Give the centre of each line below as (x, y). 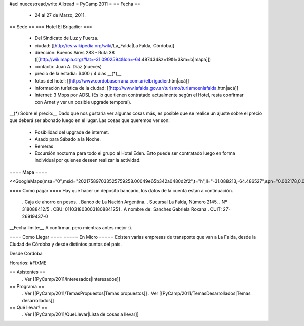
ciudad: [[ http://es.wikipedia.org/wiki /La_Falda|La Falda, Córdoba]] (105, 45)
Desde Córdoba (26, 254)
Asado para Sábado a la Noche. (68, 139)
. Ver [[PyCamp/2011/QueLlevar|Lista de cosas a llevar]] (80, 314)
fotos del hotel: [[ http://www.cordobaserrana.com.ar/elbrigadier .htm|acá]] (112, 80)
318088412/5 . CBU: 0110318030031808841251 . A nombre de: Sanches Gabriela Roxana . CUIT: (122, 209)
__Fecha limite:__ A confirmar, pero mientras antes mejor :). (71, 228)
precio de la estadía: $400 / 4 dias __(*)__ (78, 74)
